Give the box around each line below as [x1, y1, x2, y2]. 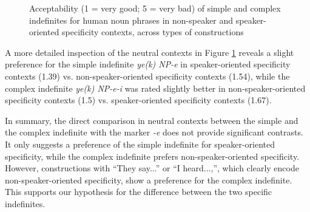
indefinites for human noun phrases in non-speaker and [29, 13, 234, 26]
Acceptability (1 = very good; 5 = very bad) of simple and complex [29, 2, 281, 14]
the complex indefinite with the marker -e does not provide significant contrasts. [5, 126, 303, 138]
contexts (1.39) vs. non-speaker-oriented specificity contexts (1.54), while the [5, 69, 290, 82]
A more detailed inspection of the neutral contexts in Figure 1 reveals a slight [5, 46, 294, 58]
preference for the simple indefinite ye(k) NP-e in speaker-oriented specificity [5, 58, 291, 70]
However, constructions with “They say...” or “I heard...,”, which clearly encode [5, 162, 299, 174]
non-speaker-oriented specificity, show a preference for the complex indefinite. [5, 173, 292, 186]
